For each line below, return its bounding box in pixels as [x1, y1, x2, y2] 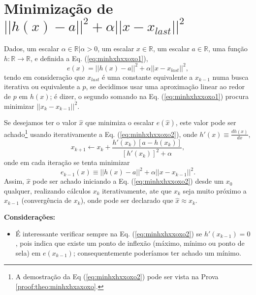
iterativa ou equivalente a [4, 81, 80, 92]
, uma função [208, 43, 248, 54]
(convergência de [21, 195, 72, 205]
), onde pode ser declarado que [80, 195, 173, 205]
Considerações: [4, 211, 56, 222]
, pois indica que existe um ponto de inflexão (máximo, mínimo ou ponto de [15, 238, 245, 248]
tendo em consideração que [4, 71, 85, 82]
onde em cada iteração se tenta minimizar [4, 157, 130, 167]
